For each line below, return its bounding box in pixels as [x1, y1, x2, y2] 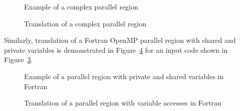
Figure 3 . [4, 54, 33, 65]
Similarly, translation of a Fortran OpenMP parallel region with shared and [4, 35, 236, 45]
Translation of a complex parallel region [24, 18, 147, 28]
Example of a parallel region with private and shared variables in [24, 71, 224, 81]
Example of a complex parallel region [24, 1, 138, 11]
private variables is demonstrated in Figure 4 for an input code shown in [4, 44, 228, 55]
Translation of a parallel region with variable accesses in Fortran [24, 98, 221, 108]
